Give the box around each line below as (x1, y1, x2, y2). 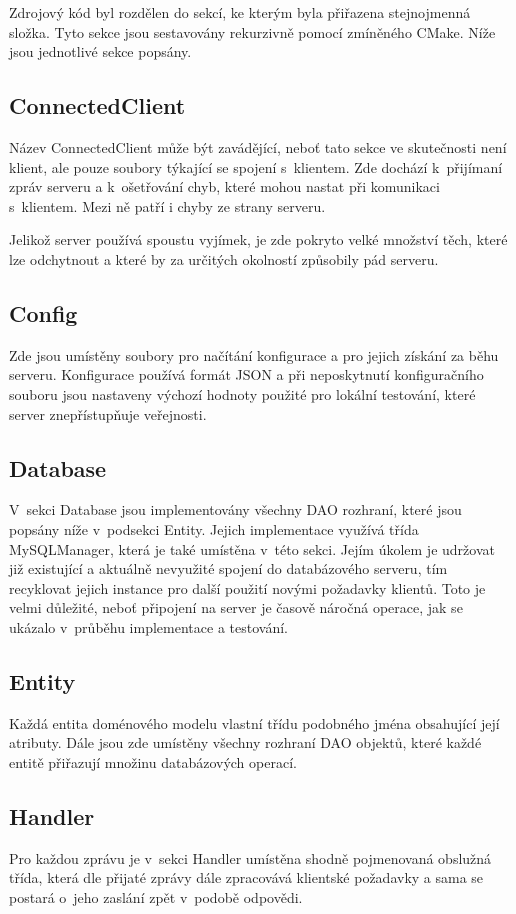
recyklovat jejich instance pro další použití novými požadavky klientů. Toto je (9, 577, 486, 598)
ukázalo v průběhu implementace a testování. (9, 616, 288, 637)
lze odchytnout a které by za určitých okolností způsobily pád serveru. (9, 248, 439, 269)
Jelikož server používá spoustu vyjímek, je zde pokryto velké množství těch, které (9, 229, 508, 250)
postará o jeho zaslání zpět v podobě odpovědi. (9, 886, 303, 907)
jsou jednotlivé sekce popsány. (9, 41, 192, 62)
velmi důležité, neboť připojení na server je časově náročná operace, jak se (9, 597, 463, 618)
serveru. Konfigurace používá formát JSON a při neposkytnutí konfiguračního (9, 364, 484, 385)
